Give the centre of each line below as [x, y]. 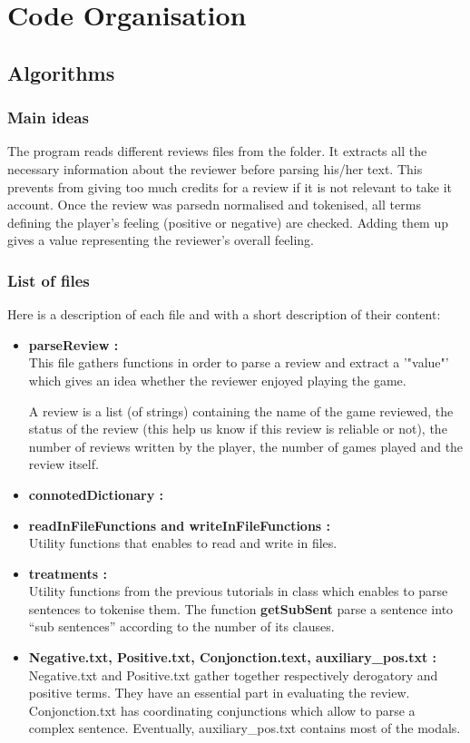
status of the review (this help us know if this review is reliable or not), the [238, 429]
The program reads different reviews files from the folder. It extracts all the [217, 151]
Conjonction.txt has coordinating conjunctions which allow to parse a [222, 710]
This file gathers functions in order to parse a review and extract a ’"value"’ [239, 362]
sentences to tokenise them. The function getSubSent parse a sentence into [241, 608]
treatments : [68, 573]
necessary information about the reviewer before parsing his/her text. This [215, 168]
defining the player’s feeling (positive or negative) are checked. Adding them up [228, 222]
